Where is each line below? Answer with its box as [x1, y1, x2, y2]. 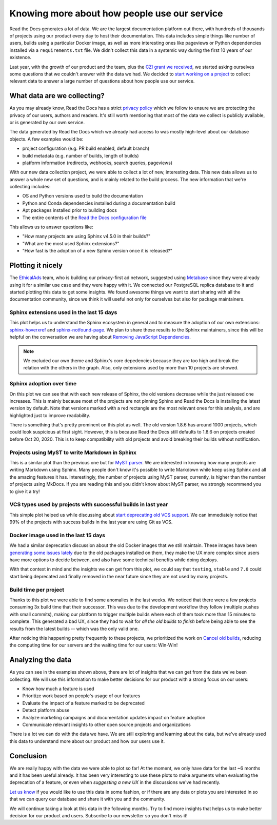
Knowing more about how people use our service [9, 8, 223, 19]
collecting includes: [9, 184, 51, 190]
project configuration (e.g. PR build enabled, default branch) [22, 145, 150, 151]
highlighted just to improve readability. [9, 412, 91, 418]
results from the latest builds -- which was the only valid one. [9, 625, 139, 632]
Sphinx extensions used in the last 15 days [9, 309, 117, 316]
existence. [9, 54, 32, 61]
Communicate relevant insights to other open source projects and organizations [22, 721, 191, 728]
